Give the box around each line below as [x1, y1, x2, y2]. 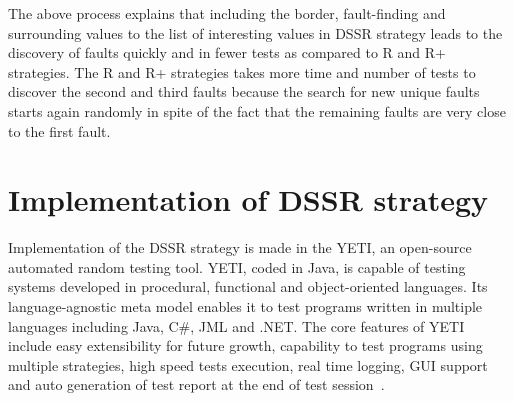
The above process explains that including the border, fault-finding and [8, 3, 446, 23]
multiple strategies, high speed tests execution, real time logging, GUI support [8, 354, 488, 375]
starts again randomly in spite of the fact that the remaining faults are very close [8, 100, 506, 121]
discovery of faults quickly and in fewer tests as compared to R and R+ [8, 42, 446, 63]
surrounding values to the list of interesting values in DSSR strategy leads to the [8, 22, 503, 43]
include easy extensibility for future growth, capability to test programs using [8, 335, 483, 356]
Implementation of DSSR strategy [8, 179, 489, 220]
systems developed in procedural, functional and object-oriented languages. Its [8, 276, 488, 297]
